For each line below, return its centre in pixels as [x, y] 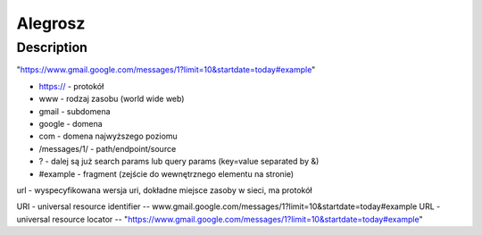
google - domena [71, 123]
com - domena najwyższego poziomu [108, 136]
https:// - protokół [71, 86]
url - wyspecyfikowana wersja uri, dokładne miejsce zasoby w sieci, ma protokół [164, 190]
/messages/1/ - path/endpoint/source [108, 148]
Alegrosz [51, 23]
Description [52, 47]
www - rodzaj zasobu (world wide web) [112, 99]
